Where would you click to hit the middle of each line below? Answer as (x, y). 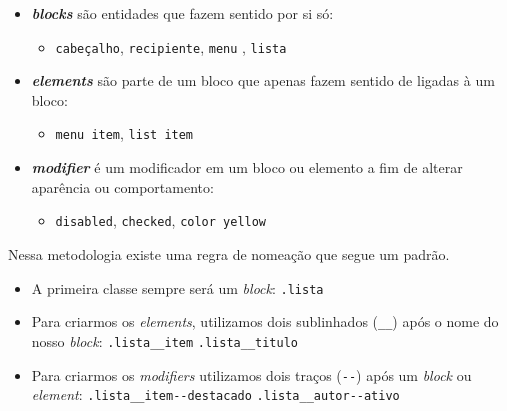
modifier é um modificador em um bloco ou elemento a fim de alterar (247, 167)
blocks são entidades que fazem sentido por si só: (182, 13)
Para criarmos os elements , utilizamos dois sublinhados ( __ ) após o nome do (265, 321)
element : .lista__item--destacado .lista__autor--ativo (215, 394)
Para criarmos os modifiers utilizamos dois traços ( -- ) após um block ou (251, 374)
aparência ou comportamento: (122, 186)
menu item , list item (124, 133)
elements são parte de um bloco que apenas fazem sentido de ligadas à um (263, 80)
